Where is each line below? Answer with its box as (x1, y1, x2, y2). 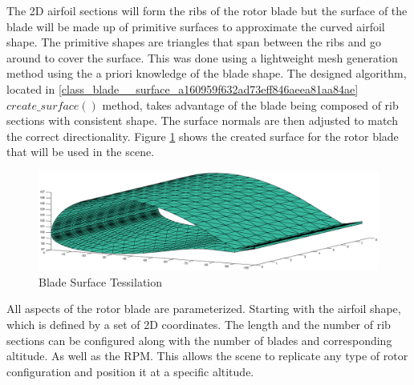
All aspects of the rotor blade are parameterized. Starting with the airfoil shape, (6, 300, 401, 317)
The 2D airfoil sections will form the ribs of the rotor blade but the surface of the (6, 2, 408, 18)
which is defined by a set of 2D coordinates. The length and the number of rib (6, 315, 391, 332)
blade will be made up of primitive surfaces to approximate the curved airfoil (6, 18, 385, 34)
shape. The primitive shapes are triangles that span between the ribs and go (6, 34, 381, 50)
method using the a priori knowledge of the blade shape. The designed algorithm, (6, 65, 407, 82)
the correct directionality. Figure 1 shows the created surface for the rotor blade (6, 127, 399, 144)
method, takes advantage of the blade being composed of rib (102, 96, 399, 113)
